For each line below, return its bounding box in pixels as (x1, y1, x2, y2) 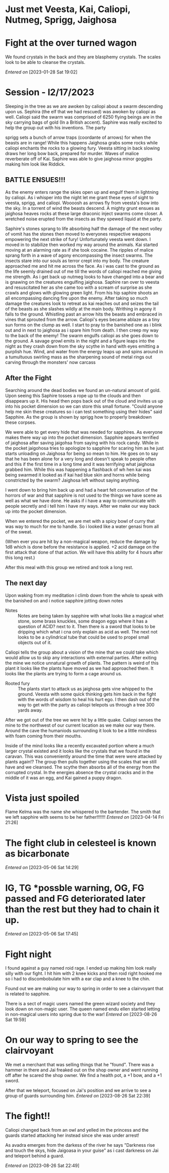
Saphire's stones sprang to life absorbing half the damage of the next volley (5, 225, 162, 231)
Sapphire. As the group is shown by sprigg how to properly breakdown (5, 414, 152, 420)
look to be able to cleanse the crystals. (5, 59, 86, 65)
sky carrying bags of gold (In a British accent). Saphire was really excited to (5, 119, 162, 125)
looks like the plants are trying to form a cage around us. (5, 670, 122, 676)
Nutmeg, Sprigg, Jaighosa (5, 14, 117, 26)
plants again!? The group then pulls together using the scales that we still (5, 758, 157, 764)
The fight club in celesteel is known (5, 837, 157, 848)
